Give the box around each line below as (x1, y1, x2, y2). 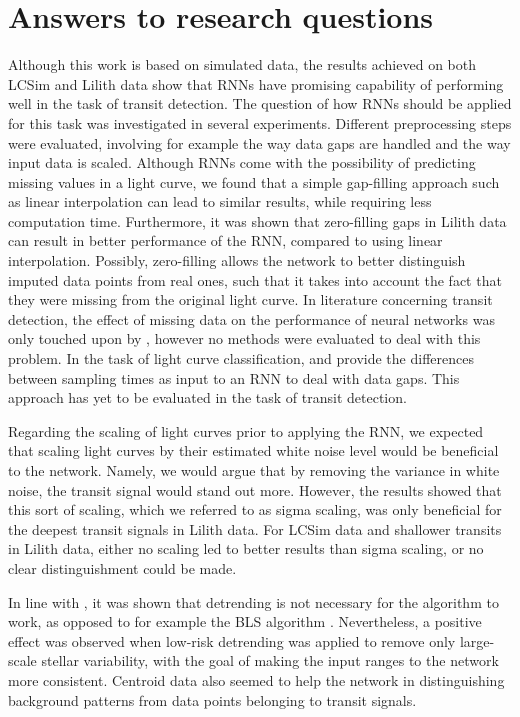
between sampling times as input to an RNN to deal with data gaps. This (8, 367, 460, 388)
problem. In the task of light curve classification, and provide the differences (8, 348, 474, 369)
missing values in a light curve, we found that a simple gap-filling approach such (8, 171, 500, 192)
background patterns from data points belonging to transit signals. (8, 689, 417, 710)
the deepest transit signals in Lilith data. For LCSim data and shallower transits (8, 518, 502, 539)
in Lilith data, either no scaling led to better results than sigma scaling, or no (8, 538, 484, 559)
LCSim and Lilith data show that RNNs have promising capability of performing (8, 73, 504, 94)
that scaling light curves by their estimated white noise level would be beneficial (8, 440, 499, 461)
